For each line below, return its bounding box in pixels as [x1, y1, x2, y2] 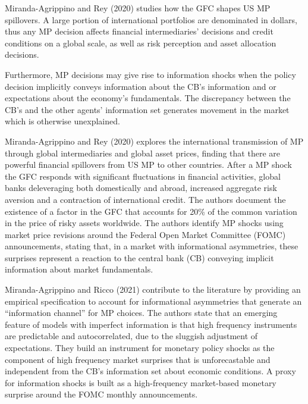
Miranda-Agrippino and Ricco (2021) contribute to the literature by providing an [5, 283, 301, 296]
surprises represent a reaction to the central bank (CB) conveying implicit [5, 251, 274, 264]
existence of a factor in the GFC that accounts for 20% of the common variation [5, 205, 297, 217]
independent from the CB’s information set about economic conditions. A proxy [5, 365, 296, 377]
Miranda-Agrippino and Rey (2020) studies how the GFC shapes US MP [5, 2, 271, 14]
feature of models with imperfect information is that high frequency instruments [5, 318, 297, 330]
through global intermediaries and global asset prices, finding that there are [5, 146, 280, 159]
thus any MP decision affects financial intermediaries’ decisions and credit [5, 25, 274, 37]
